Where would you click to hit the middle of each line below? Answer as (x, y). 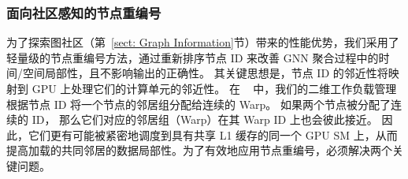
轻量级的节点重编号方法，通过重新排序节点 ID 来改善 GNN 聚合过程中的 (193, 57)
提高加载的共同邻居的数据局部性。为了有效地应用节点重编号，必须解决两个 (199, 150)
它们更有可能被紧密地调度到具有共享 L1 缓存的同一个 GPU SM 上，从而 (213, 134)
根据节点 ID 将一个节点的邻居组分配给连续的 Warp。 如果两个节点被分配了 (198, 104)
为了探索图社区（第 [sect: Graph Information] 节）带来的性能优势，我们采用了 (203, 42)
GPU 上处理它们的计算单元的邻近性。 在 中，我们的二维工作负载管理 (214, 88)
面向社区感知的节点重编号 (84, 12)
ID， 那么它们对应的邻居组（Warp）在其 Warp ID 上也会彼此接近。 (205, 119)
